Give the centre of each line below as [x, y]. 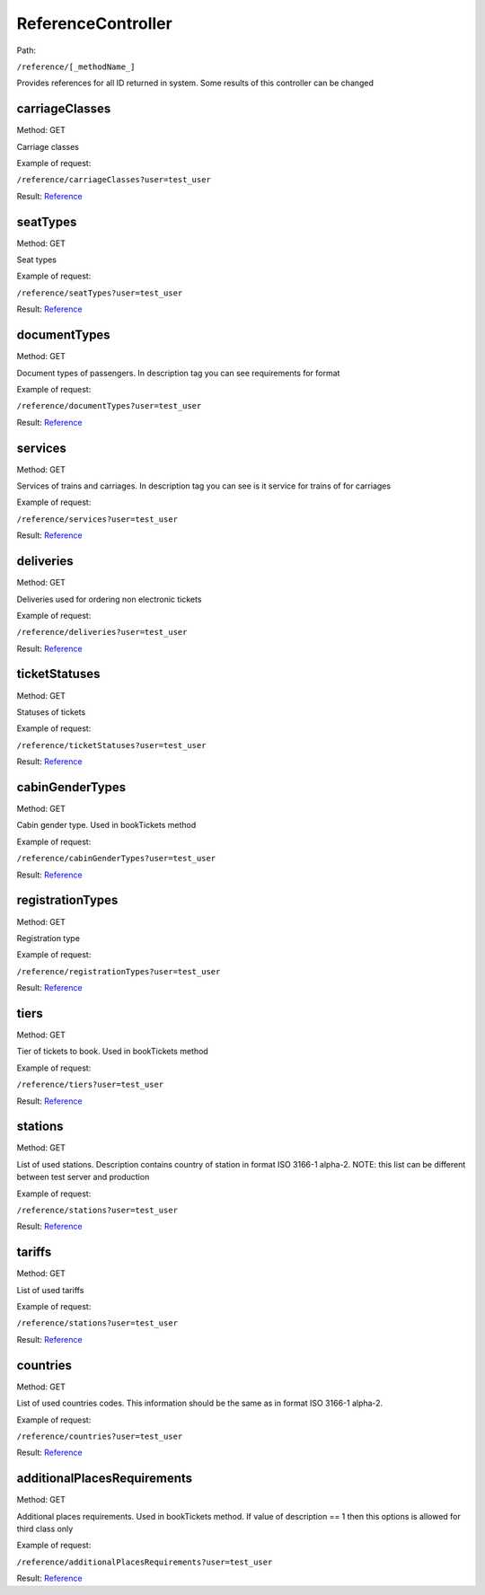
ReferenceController [94, 23]
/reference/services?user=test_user [97, 519]
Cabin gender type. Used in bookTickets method [106, 825]
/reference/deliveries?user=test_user [102, 632]
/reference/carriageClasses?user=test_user [114, 180]
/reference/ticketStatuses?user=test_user [111, 745]
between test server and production [83, 1177]
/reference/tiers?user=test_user [90, 1085]
